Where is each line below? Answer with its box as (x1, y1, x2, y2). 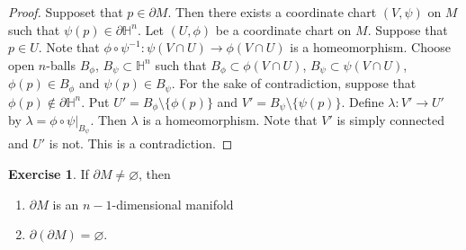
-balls (46, 55, 76, 74)
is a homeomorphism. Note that (142, 111, 318, 129)
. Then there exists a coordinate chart (167, 3, 377, 21)
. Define (341, 92, 384, 111)
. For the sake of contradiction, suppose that (171, 74, 417, 93)
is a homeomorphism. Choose (290, 38, 452, 57)
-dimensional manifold (112, 194, 234, 213)
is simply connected (336, 111, 445, 129)
